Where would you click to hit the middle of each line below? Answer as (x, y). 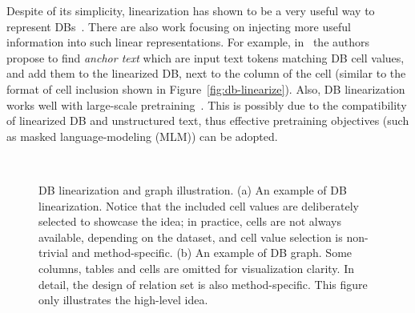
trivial (54, 253)
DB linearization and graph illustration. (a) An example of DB (193, 189)
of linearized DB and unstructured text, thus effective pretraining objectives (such (208, 120)
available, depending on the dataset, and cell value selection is (191, 237)
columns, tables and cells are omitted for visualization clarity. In (196, 268)
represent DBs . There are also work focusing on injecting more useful (179, 26)
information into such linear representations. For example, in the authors (188, 42)
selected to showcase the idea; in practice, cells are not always (190, 221)
